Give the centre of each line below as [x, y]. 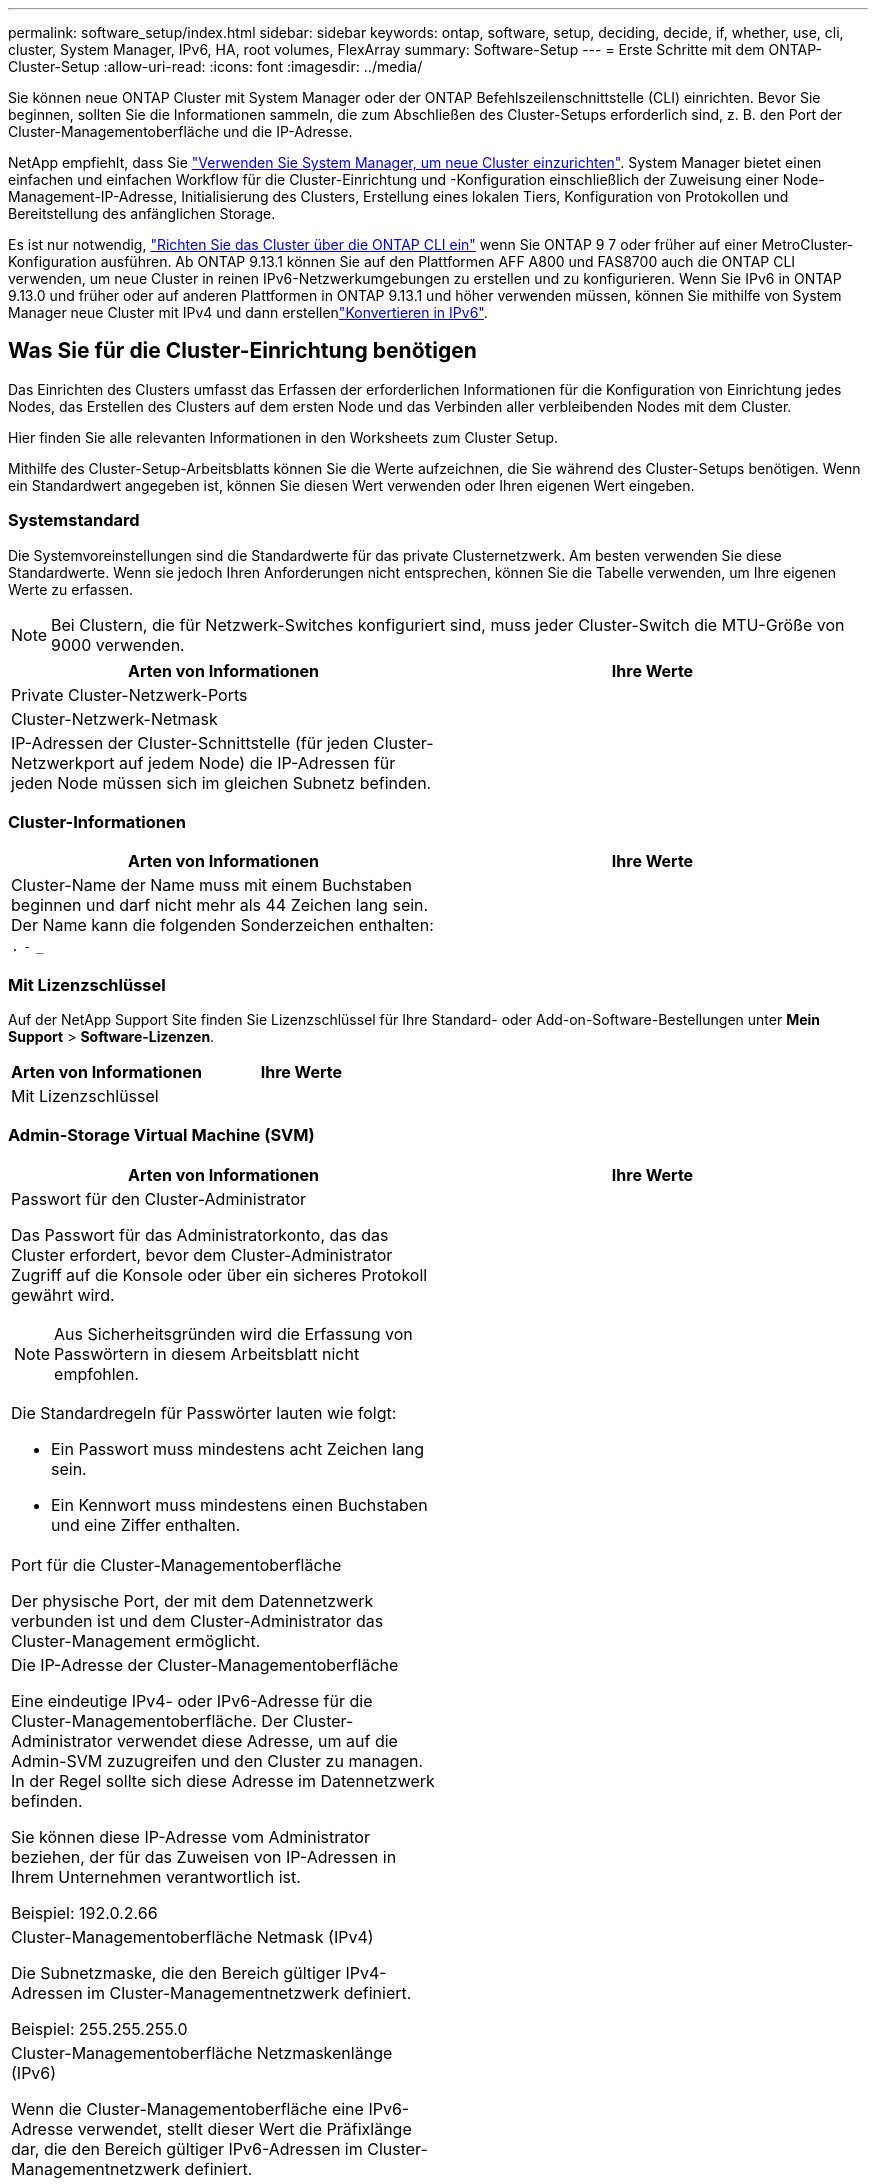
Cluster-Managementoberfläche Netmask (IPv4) [192, 1936]
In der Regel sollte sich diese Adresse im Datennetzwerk [223, 1780]
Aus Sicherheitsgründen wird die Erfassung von [233, 1333]
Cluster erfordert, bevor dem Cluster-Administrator [202, 1254]
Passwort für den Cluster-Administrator [159, 1198]
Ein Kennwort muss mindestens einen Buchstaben [239, 1504]
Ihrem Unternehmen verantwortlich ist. [156, 1876]
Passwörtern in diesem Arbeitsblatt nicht [207, 1353]
